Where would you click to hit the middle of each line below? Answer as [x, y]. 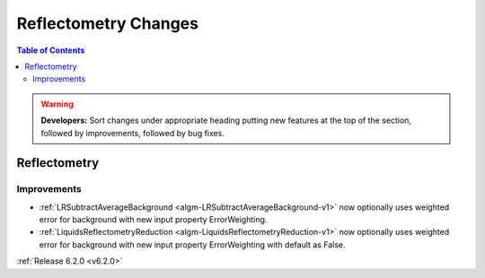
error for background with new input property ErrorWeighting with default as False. [192, 244]
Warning [57, 104]
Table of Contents [51, 50]
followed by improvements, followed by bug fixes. [132, 133]
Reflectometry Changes [108, 23]
